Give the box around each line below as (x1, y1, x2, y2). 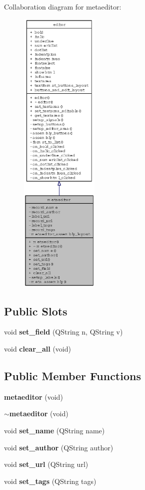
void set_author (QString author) (4, 442, 113, 452)
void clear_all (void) (4, 344, 71, 354)
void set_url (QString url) (4, 459, 88, 469)
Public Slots (4, 303, 67, 318)
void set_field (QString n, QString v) (4, 326, 123, 337)
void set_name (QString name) (4, 425, 105, 435)
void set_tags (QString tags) (4, 475, 96, 486)
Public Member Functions (4, 368, 141, 383)
